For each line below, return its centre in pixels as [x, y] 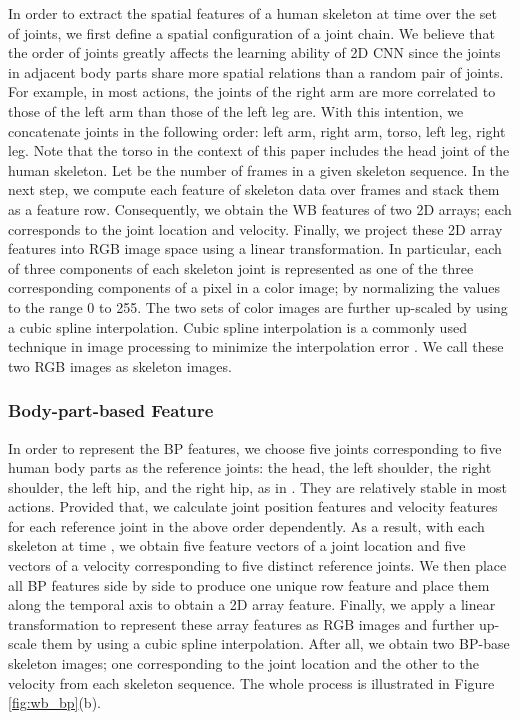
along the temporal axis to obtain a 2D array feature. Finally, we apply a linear [252, 604]
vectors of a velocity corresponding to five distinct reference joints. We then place [257, 565]
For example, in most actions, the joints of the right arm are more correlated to [252, 91]
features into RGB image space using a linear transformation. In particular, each [255, 248]
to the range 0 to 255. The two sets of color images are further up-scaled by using [258, 306]
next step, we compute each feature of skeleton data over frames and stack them [254, 189]
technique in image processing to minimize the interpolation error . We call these [256, 346]
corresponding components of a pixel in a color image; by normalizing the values [254, 287]
